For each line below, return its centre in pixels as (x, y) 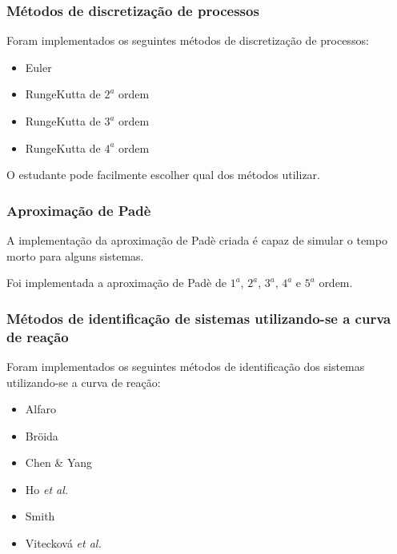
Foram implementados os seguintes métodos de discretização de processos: (188, 40)
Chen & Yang (59, 462)
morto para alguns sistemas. (75, 255)
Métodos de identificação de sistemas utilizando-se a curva (199, 318)
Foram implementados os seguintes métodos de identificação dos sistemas (186, 366)
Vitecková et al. (63, 543)
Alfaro (40, 409)
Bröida (42, 435)
